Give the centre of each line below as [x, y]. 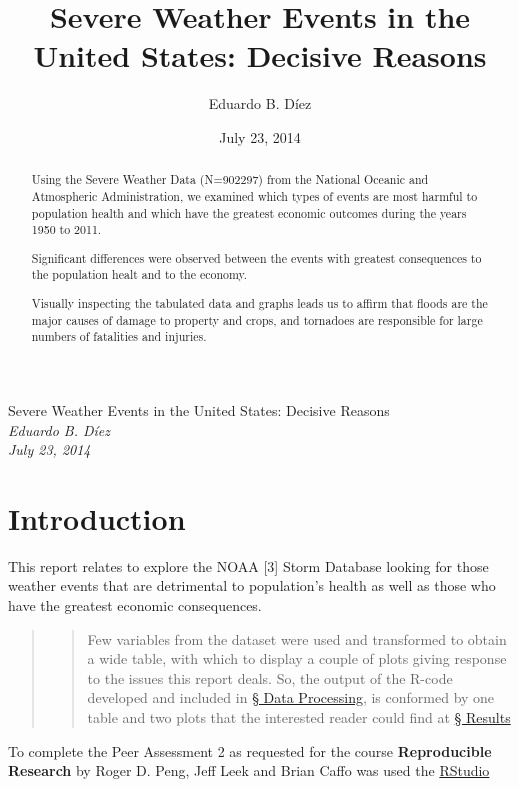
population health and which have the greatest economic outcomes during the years [249, 212]
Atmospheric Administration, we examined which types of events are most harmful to [254, 195]
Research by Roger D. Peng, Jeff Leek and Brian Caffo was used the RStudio [249, 770]
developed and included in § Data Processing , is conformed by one [291, 697]
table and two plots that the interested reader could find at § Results [299, 717]
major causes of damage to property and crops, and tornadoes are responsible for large [257, 319]
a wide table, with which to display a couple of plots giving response [297, 658]
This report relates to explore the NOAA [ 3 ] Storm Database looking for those [248, 565]
